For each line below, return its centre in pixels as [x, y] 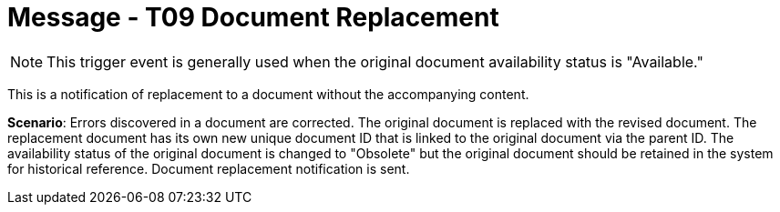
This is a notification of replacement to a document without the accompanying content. [268, 94]
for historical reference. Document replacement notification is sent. [209, 168]
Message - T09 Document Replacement [253, 17]
